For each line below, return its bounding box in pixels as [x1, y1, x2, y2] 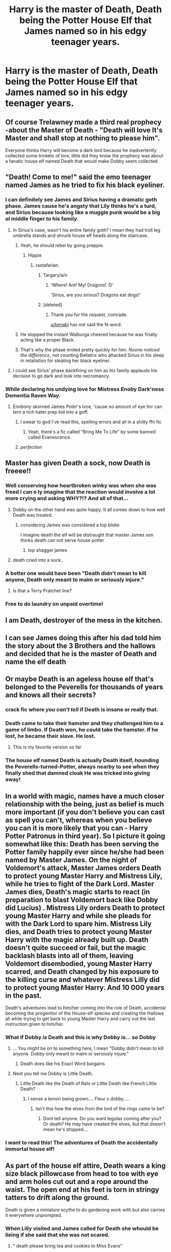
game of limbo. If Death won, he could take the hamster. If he [5, 726, 158, 733]
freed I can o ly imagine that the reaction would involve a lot [5, 489, 156, 496]
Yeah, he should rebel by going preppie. [20, 242, 104, 248]
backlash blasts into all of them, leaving [5, 951, 134, 960]
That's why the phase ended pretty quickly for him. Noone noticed [20, 346, 160, 353]
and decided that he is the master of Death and [5, 649, 157, 658]
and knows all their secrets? [5, 691, 97, 700]
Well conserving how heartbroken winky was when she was [5, 482, 157, 489]
